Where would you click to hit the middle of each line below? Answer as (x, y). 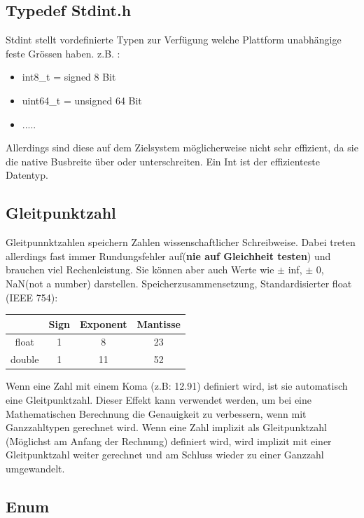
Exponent (103, 323)
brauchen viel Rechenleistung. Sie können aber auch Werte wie (140, 270)
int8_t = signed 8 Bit (69, 77)
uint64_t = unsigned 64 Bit (82, 100)
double (25, 359)
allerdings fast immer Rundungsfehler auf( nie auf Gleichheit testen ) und (168, 255)
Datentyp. (27, 175)
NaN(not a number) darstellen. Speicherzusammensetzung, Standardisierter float (179, 283)
